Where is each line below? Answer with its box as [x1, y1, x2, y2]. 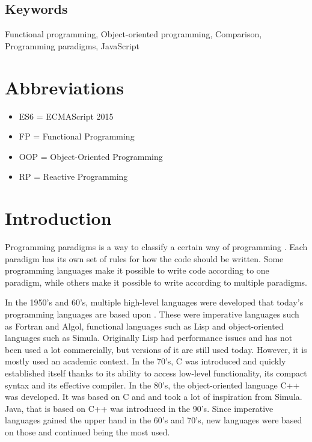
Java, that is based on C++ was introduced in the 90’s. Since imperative [5, 402, 274, 414]
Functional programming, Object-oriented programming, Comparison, [5, 28, 262, 40]
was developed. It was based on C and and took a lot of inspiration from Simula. [5, 390, 302, 403]
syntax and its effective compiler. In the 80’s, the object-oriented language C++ [5, 378, 300, 391]
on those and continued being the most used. [5, 425, 170, 438]
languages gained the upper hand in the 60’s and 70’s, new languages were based [5, 414, 302, 426]
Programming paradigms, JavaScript [5, 39, 139, 52]
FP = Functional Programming [19, 130, 135, 143]
